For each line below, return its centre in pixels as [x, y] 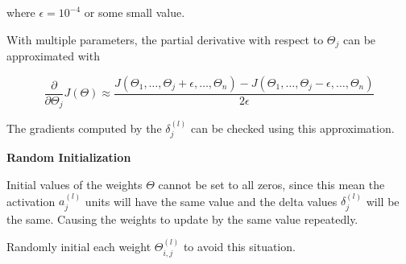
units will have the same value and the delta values [211, 201]
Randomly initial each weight [79, 247]
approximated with [53, 56]
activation [31, 201]
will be [383, 201]
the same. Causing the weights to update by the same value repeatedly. [182, 219]
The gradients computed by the [84, 128]
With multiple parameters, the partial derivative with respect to [165, 39]
